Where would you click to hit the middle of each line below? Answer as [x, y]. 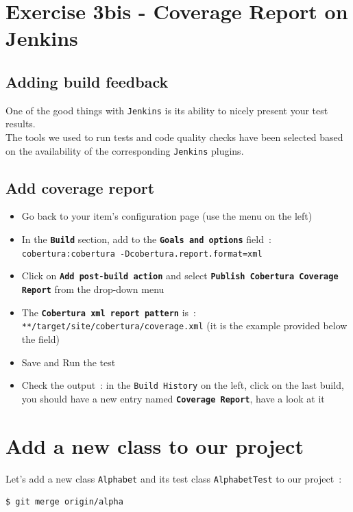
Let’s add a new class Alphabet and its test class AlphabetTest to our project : [174, 478]
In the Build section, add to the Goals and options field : [146, 239]
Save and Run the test [69, 362]
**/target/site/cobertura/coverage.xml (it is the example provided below [184, 325]
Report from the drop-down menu [93, 289]
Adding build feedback [87, 81]
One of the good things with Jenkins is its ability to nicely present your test [167, 110]
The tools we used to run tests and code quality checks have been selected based [174, 137]
